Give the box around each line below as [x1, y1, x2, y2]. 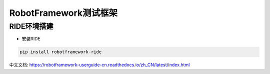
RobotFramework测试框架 [9, 7, 118, 18]
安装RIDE [21, 36, 41, 42]
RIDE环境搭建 [9, 22, 53, 31]
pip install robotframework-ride [19, 49, 102, 55]
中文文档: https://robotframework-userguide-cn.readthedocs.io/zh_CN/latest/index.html [9, 62, 190, 68]
